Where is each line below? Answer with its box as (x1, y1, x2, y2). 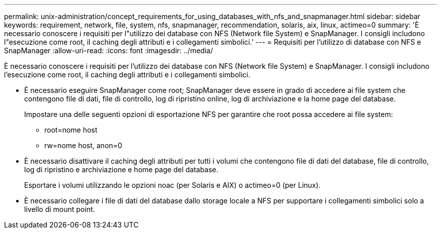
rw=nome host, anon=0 (44, 141, 122, 150)
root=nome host (44, 126, 98, 134)
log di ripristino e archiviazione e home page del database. (24, 165, 218, 174)
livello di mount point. (24, 205, 95, 213)
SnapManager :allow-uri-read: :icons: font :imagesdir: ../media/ (4, 46, 213, 55)
